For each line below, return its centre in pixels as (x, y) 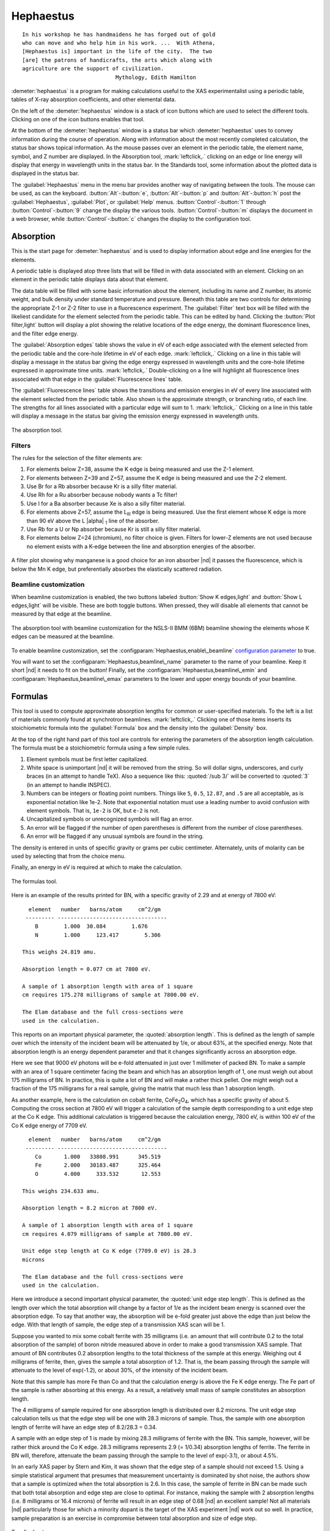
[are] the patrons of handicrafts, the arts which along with (117, 60)
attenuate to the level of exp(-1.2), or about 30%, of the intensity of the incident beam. (120, 1370)
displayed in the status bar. (45, 173)
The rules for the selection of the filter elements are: (77, 458)
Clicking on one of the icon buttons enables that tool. (78, 119)
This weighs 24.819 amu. (59, 952)
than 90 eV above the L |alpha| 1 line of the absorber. (93, 521)
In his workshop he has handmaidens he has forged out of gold (119, 34)
